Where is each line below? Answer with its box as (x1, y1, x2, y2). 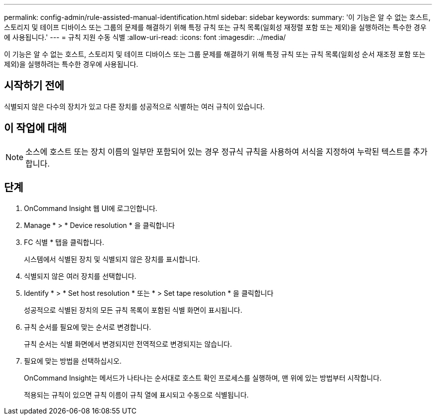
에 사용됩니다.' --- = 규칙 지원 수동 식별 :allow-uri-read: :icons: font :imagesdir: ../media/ (4, 33, 286, 41)
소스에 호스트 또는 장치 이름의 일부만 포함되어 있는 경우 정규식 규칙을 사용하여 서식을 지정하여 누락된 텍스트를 (25, 146, 411, 157)
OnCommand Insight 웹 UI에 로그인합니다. (24, 204, 158, 212)
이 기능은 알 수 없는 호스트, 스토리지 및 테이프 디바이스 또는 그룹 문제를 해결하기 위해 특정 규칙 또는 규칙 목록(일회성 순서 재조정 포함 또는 (4, 50, 426, 58)
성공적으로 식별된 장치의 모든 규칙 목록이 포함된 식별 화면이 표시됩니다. (24, 305, 242, 314)
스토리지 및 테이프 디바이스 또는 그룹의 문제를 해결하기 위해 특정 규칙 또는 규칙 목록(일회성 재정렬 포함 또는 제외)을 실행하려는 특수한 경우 (4, 23, 427, 31)
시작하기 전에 (4, 79, 64, 92)
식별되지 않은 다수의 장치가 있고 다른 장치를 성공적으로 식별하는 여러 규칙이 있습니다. (4, 102, 265, 111)
